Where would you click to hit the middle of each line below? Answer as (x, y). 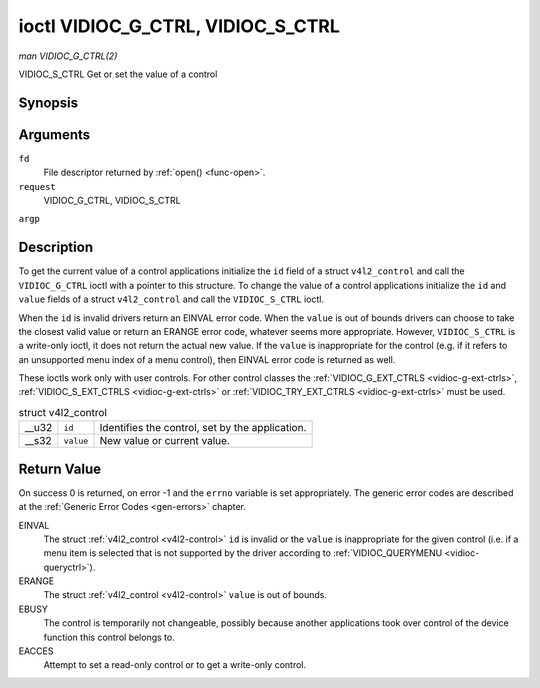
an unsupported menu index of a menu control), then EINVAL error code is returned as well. (207, 359)
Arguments (54, 134)
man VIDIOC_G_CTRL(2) (68, 56)
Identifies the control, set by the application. (203, 428)
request (37, 186)
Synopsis (48, 102)
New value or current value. (164, 441)
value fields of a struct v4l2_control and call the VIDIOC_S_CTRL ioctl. (171, 299)
